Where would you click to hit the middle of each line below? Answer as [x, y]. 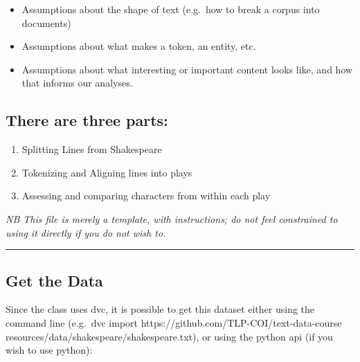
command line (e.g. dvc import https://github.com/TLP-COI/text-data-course [174, 322]
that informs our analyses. [77, 83]
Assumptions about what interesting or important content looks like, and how [187, 69]
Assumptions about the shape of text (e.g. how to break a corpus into [171, 9]
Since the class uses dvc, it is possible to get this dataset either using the [160, 309]
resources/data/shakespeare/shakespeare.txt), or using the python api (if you [169, 336]
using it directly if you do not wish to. [86, 232]
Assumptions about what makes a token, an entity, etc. [139, 46]
